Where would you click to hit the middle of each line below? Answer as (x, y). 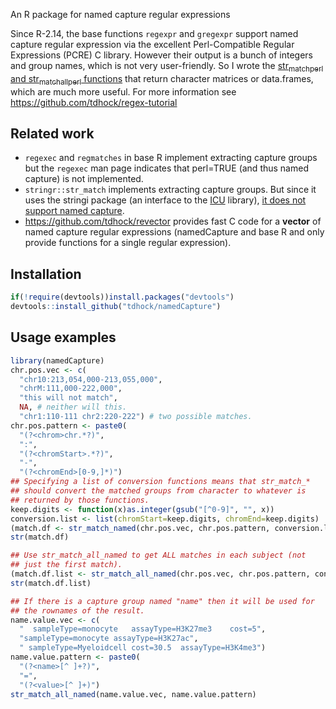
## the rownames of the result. (77, 610)
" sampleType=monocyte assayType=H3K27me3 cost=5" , (143, 629)
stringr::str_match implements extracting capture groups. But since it (170, 190)
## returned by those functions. (80, 500)
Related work (52, 133)
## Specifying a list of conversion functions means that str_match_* (160, 482)
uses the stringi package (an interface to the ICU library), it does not (165, 200)
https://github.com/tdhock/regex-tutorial (94, 102)
